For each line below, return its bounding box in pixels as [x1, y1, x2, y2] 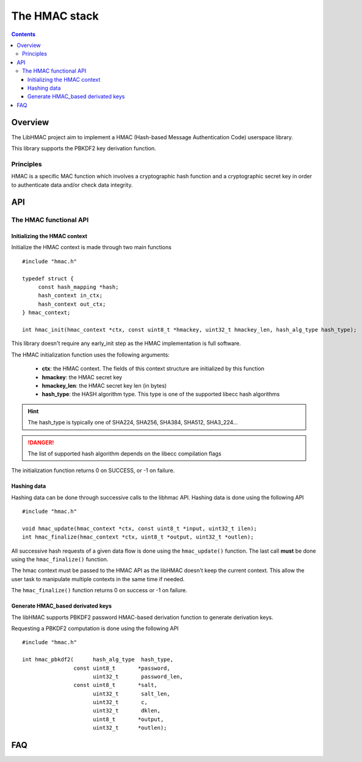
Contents [11, 31, 36, 38]
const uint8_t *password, [73, 664, 170, 672]
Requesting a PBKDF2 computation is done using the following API [11, 625, 179, 632]
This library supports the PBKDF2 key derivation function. [11, 144, 156, 152]
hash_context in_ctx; [38, 292, 103, 299]
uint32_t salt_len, [92, 690, 170, 697]
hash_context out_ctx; [38, 300, 106, 308]
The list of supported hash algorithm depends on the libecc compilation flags [27, 449, 222, 457]
